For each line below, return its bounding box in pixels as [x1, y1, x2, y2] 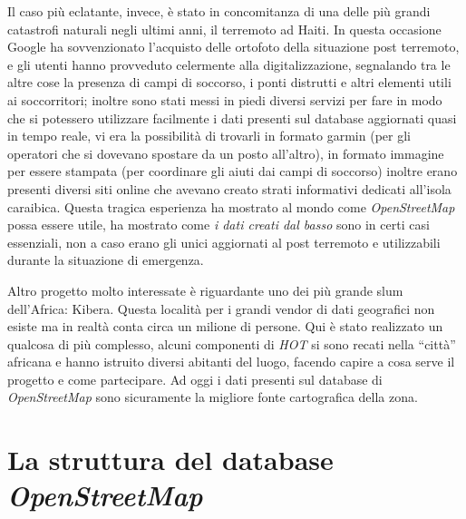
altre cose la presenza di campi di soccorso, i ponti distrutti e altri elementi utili [7, 73, 451, 92]
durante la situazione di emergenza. [7, 250, 204, 269]
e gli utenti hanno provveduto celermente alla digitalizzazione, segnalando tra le [7, 54, 451, 73]
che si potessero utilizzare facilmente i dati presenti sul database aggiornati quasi [7, 108, 457, 127]
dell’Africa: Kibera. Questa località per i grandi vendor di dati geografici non [7, 299, 435, 318]
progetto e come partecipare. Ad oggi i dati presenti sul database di [7, 369, 383, 388]
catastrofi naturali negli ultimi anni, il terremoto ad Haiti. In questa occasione [7, 19, 442, 38]
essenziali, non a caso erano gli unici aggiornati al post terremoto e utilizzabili [7, 232, 441, 251]
